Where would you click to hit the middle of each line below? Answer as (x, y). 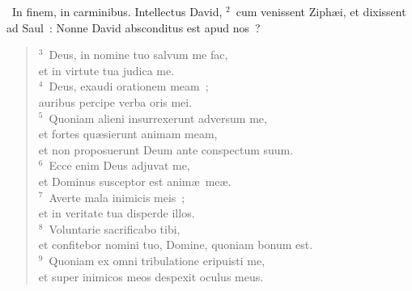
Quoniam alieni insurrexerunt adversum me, (158, 118)
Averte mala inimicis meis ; (117, 197)
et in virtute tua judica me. (106, 70)
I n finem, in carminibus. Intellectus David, (117, 11)
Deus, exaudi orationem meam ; (129, 86)
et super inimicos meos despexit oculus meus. (151, 276)
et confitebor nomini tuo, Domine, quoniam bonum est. (176, 245)
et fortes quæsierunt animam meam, (128, 134)
